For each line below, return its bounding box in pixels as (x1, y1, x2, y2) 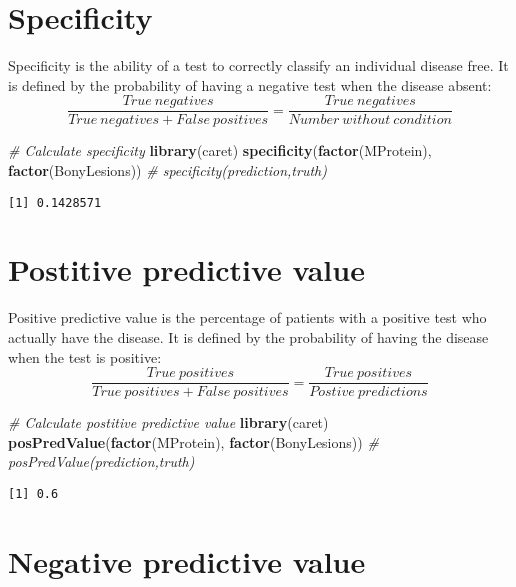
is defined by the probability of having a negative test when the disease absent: (8, 74, 492, 95)
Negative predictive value (8, 540, 366, 581)
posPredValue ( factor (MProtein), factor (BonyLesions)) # (8, 431, 379, 452)
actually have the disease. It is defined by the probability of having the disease (8, 326, 489, 347)
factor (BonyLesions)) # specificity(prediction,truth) (8, 159, 327, 180)
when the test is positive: (8, 346, 162, 367)
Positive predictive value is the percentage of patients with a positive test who (8, 307, 487, 328)
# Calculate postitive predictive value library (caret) (8, 412, 329, 433)
